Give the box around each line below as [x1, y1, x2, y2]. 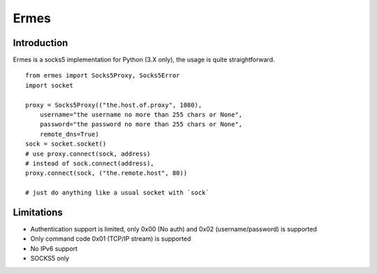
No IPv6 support [30, 244, 78, 252]
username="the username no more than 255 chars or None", [39, 111, 243, 119]
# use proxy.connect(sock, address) [25, 150, 151, 158]
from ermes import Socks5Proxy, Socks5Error [25, 72, 181, 79]
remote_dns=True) [39, 130, 99, 138]
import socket [25, 81, 73, 89]
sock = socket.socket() [25, 140, 107, 148]
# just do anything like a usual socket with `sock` [25, 189, 209, 197]
